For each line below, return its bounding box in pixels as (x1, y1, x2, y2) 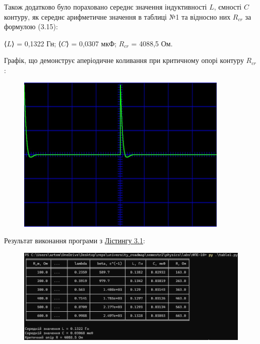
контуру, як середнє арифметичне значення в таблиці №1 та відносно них (4, 11, 231, 22)
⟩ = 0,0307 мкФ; (66, 38, 117, 48)
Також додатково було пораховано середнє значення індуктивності (4, 2, 207, 12)
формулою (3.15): (4, 21, 58, 32)
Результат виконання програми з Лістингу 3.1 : (4, 235, 145, 246)
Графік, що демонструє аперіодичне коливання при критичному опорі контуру (4, 55, 244, 65)
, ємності (214, 2, 242, 12)
